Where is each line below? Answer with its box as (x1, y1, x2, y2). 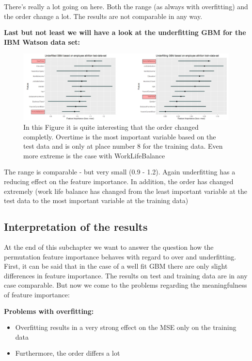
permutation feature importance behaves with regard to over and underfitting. (4, 251, 236, 261)
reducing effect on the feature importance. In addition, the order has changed (4, 176, 234, 186)
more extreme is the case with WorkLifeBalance (23, 150, 165, 160)
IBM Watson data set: (4, 36, 80, 47)
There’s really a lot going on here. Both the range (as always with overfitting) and (4, 1, 248, 11)
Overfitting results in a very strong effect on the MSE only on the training (15, 322, 236, 332)
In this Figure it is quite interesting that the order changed (23, 122, 199, 132)
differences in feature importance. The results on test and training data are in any (4, 270, 248, 280)
